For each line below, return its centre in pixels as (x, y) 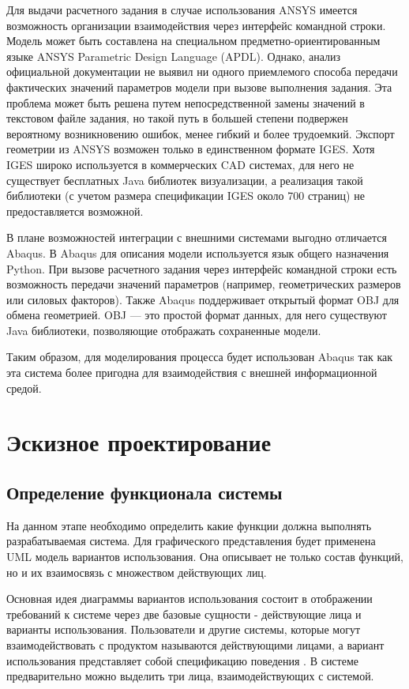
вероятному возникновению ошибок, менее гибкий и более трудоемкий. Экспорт (201, 133)
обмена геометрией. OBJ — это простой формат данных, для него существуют (197, 315)
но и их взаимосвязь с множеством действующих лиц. (137, 572)
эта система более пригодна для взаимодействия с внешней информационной (192, 373)
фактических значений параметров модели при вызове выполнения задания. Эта (199, 87)
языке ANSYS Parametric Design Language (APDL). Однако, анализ (173, 56)
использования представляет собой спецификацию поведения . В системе (182, 660)
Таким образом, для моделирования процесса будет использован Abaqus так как (200, 357)
